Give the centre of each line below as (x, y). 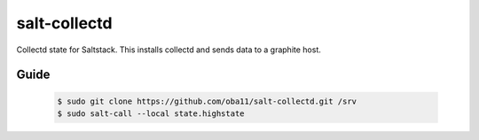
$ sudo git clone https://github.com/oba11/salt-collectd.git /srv (207, 101)
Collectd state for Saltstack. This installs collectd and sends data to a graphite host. (169, 50)
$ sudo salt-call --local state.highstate (151, 113)
